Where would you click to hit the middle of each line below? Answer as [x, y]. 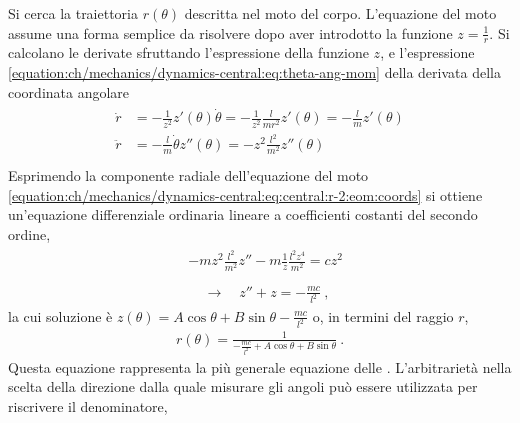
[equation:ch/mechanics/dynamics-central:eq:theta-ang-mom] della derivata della [254, 72]
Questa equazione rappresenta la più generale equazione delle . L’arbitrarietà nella [260, 366]
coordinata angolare [69, 91]
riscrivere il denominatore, [88, 405]
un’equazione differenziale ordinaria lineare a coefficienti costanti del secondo [243, 214]
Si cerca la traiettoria [73, 13]
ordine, [29, 233]
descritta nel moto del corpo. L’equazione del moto [340, 13]
